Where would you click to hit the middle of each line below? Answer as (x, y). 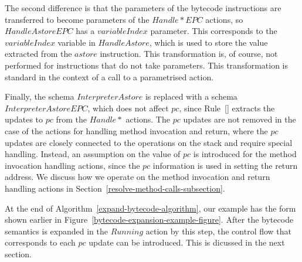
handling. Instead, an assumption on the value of (93, 154)
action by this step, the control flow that (219, 231)
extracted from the (38, 54)
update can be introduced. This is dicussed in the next (187, 242)
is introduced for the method (245, 154)
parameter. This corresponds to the (214, 31)
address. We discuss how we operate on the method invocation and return (138, 177)
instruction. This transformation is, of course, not (189, 54)
